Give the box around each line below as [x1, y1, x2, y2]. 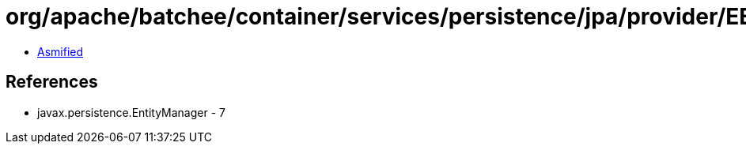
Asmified [37, 44, 84, 58]
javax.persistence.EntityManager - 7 [37, 105, 225, 119]
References [6, 72, 98, 92]
